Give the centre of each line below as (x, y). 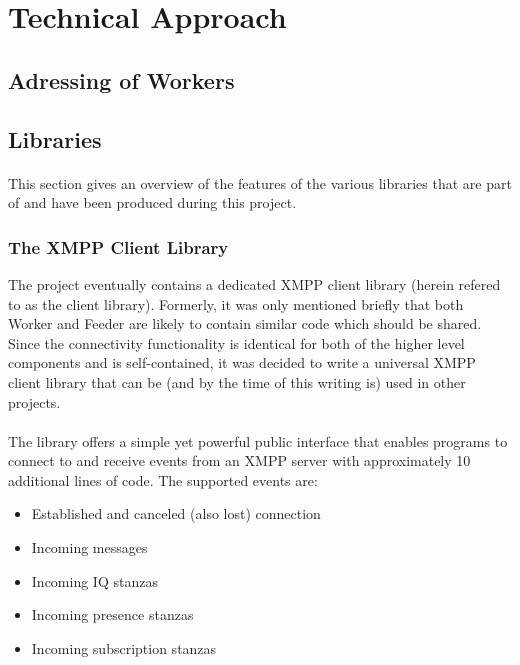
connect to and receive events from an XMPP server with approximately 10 (239, 460)
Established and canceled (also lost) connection (176, 513)
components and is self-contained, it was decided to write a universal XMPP (242, 362)
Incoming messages (89, 547)
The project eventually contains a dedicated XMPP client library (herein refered (254, 283)
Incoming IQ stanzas (94, 580)
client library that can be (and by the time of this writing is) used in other (237, 381)
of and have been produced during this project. (152, 202)
